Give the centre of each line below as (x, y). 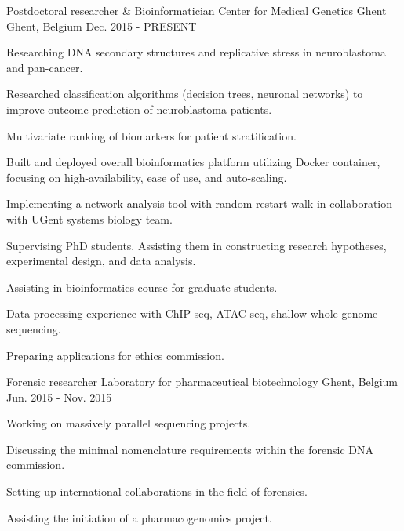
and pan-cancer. (45, 67)
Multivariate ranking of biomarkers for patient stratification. (151, 135)
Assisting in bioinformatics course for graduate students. (142, 287)
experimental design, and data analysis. (101, 261)
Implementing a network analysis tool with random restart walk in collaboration (199, 204)
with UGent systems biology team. (89, 218)
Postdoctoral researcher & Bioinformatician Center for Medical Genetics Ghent (197, 10)
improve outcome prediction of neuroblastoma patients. (139, 109)
